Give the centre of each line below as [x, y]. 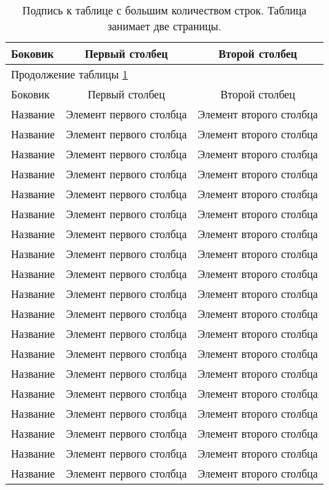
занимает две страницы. [164, 26]
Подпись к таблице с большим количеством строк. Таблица [164, 10]
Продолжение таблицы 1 [70, 74]
